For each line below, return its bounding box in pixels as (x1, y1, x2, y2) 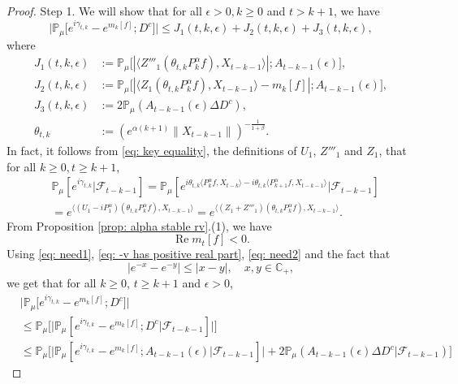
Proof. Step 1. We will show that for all (6, 2, 202, 19)
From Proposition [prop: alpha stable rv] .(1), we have (6, 217, 272, 234)
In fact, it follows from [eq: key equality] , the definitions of (6, 142, 297, 159)
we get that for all (6, 274, 97, 291)
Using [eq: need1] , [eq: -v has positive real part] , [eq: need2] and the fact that (6, 245, 391, 262)
